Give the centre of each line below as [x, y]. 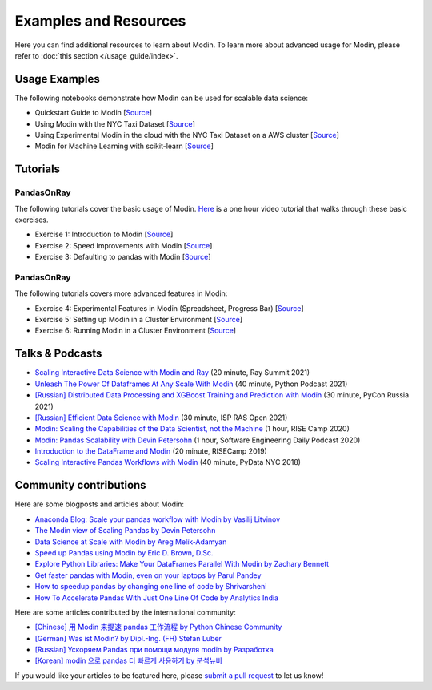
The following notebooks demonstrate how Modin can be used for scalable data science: [161, 98]
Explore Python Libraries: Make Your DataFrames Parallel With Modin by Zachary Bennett [182, 564]
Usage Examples [57, 79]
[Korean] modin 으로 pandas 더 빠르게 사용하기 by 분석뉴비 [129, 660]
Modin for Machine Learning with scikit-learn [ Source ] [124, 146]
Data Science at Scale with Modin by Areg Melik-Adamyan [131, 542]
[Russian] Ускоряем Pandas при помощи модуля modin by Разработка [154, 650]
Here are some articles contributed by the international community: [125, 612]
